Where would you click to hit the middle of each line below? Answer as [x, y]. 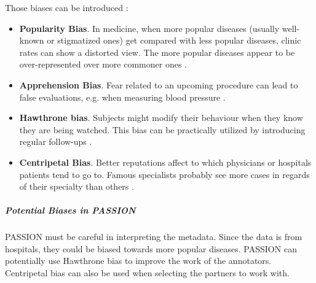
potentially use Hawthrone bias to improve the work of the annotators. [138, 261]
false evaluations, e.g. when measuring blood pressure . [122, 97]
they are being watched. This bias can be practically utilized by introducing [162, 129]
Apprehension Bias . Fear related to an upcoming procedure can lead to [159, 84]
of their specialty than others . [77, 186]
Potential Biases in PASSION [70, 210]
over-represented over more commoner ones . [103, 64]
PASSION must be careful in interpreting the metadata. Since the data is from [154, 237]
